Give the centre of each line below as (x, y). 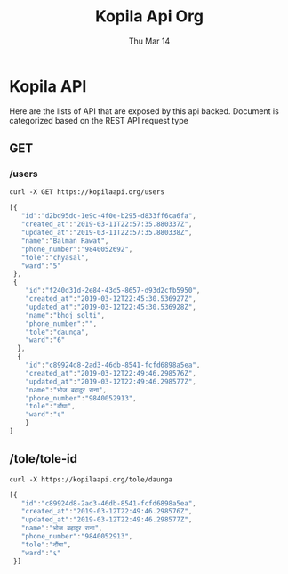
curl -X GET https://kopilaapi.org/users (87, 192)
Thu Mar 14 (149, 41)
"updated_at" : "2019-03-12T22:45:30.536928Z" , (111, 307)
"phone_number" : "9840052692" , (77, 249)
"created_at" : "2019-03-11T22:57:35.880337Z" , (107, 224)
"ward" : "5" (41, 266)
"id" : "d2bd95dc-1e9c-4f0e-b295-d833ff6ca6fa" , (109, 216)
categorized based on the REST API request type (99, 120)
